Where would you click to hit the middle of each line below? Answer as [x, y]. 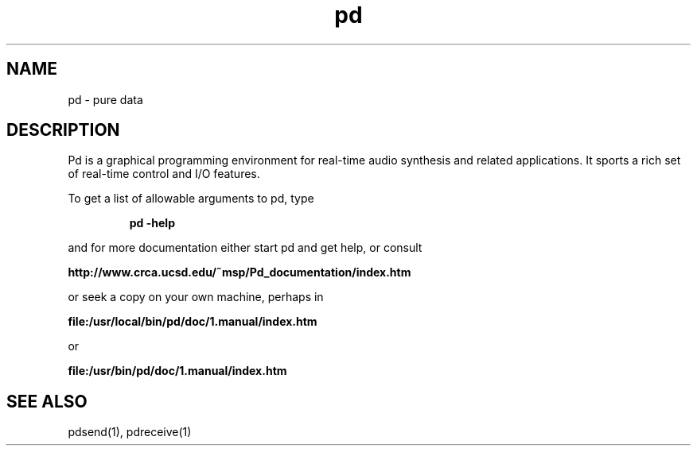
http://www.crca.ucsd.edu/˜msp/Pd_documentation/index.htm [239, 272]
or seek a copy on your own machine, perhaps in [196, 297]
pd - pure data [105, 99]
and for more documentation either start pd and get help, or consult [245, 248]
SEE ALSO [47, 401]
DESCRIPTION [63, 130]
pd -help [152, 223]
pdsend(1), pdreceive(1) [130, 432]
